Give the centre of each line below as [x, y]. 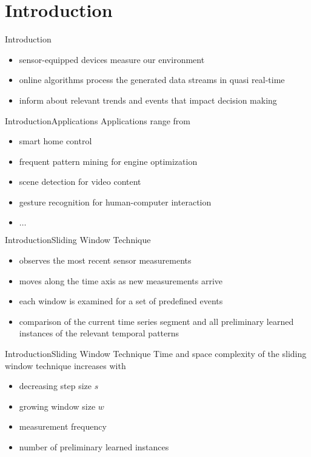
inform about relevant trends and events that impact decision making [148, 100]
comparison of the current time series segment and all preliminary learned [156, 321]
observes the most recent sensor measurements [105, 260]
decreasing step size [55, 386]
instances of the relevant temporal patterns [99, 333]
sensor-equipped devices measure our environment [112, 59]
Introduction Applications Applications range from [98, 120]
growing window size [57, 406]
